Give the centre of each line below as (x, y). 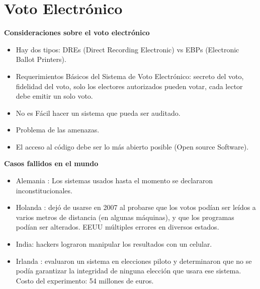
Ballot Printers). (41, 59)
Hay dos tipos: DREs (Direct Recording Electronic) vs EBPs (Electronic (127, 49)
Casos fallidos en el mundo (51, 163)
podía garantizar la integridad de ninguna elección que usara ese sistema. (128, 271)
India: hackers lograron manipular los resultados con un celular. (114, 244)
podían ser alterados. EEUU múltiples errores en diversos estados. (117, 227)
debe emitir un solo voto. (54, 96)
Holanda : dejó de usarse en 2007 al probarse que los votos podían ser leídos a (136, 207)
